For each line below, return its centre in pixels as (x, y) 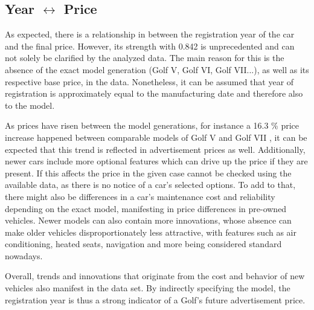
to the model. (30, 105)
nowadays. (24, 255)
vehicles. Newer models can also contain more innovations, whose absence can (148, 220)
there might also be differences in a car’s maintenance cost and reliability (140, 196)
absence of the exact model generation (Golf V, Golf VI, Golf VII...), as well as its (157, 69)
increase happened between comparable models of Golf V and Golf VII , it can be (156, 137)
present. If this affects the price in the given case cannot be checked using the (148, 173)
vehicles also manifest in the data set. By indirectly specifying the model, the (148, 288)
